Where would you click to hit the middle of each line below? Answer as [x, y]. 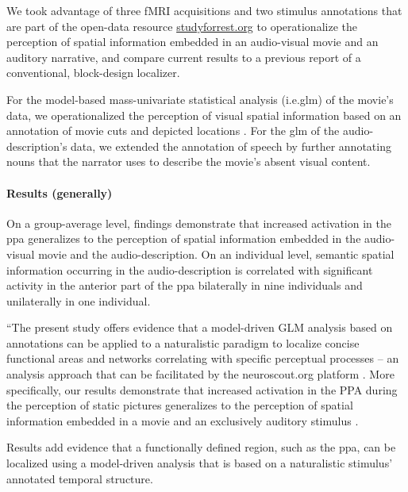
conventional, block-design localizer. [93, 73]
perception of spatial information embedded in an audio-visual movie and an [192, 42]
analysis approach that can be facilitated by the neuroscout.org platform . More [200, 374]
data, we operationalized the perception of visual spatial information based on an [204, 115]
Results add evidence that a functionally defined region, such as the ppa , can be [201, 447]
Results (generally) [60, 192]
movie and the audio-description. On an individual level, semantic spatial [216, 254]
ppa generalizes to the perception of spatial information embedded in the [184, 238]
